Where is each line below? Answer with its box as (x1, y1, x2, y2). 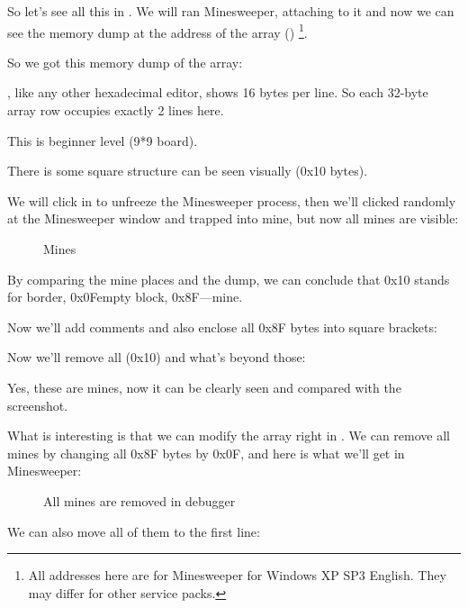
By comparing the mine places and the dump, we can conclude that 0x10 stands (7, 269, 450, 288)
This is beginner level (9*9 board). (7, 131, 198, 150)
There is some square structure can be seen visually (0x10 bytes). (7, 161, 368, 180)
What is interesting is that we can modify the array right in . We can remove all (7, 426, 450, 445)
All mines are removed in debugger (43, 491, 236, 510)
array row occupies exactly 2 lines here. (7, 101, 224, 120)
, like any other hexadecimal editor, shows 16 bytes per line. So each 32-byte (7, 83, 428, 102)
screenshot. (7, 395, 68, 414)
